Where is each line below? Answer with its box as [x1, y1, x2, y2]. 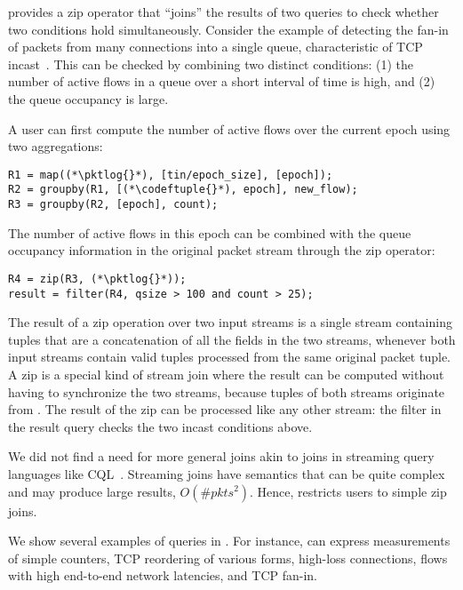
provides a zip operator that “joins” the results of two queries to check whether [8, 3, 439, 20]
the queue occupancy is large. [8, 89, 169, 108]
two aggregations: [8, 137, 103, 155]
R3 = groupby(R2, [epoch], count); [8, 198, 219, 211]
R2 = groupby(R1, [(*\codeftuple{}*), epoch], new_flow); [8, 183, 358, 196]
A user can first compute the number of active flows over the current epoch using [8, 119, 451, 138]
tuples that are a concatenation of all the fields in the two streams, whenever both [8, 330, 456, 348]
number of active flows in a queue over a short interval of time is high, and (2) [8, 72, 435, 91]
